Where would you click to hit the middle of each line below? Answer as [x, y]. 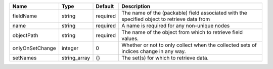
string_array [76, 58]
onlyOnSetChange [34, 48]
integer [70, 48]
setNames [25, 58]
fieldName [25, 16]
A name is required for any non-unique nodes [176, 26]
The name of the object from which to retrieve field [182, 32]
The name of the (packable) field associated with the [184, 13]
